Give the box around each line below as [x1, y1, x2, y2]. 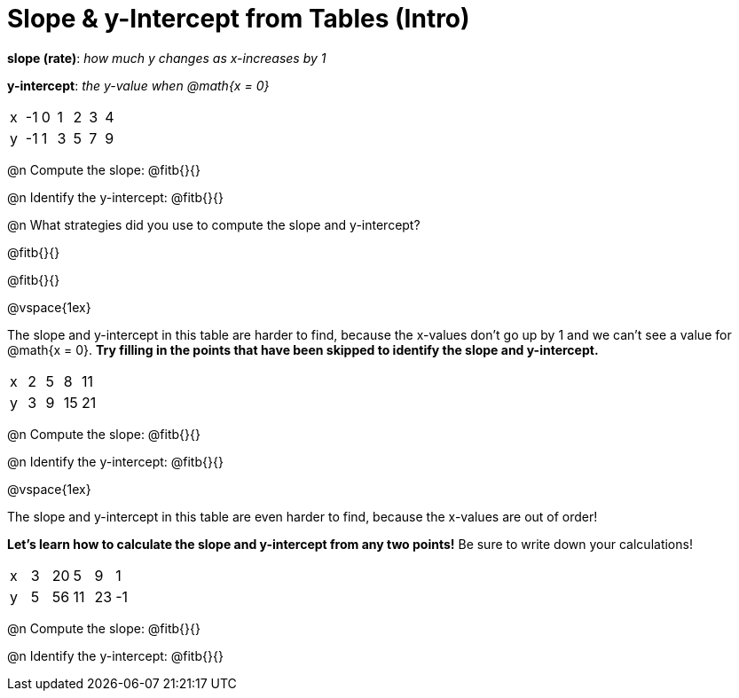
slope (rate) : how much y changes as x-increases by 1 [7, 50, 326, 66]
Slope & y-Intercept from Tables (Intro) [7, 4, 470, 34]
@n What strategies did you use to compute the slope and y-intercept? [7, 216, 421, 232]
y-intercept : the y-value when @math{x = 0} [7, 77, 270, 93]
